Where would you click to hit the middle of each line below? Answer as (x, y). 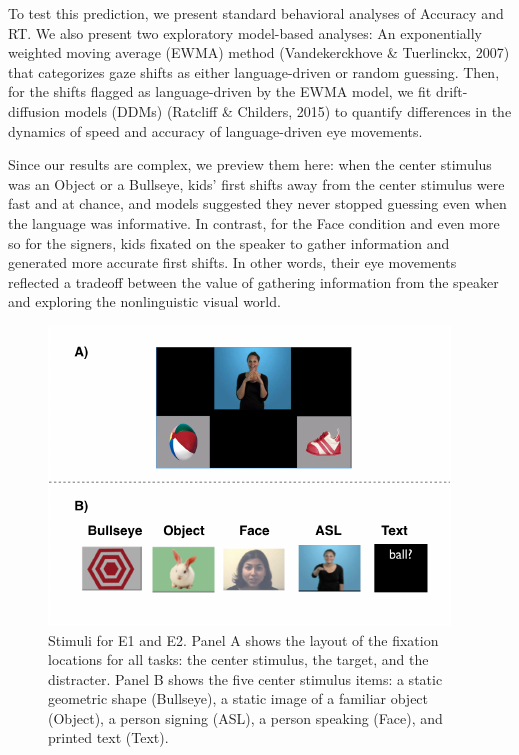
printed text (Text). (108, 737)
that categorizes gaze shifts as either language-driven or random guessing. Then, (254, 71)
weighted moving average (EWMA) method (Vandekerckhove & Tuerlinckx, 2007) (259, 52)
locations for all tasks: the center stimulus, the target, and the (238, 659)
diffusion (34, 110)
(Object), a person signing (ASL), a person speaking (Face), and (245, 717)
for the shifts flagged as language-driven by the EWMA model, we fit (220, 91)
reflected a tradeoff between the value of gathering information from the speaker (253, 281)
